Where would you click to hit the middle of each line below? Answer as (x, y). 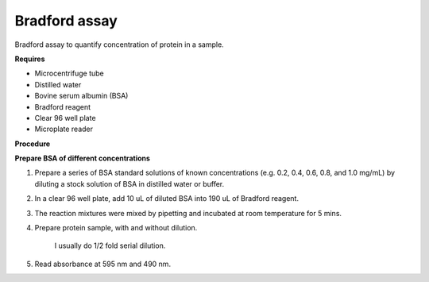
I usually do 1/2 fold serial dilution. (110, 245)
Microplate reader (64, 129)
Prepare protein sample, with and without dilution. (116, 228)
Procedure (33, 144)
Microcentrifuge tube (70, 73)
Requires (30, 59)
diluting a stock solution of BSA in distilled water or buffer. (129, 183)
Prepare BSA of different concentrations (83, 158)
